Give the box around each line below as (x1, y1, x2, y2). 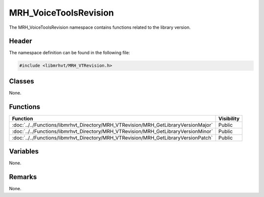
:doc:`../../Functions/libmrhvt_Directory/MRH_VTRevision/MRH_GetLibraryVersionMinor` (12, 128, 213, 135)
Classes (9, 77, 34, 85)
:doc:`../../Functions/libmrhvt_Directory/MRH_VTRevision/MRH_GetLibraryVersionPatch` (12, 134, 213, 141)
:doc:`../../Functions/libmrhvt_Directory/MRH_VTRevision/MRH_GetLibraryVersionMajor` (12, 121, 213, 128)
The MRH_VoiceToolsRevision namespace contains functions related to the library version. (9, 24, 191, 30)
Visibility (218, 115, 240, 122)
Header (9, 37, 32, 45)
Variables (9, 147, 39, 156)
